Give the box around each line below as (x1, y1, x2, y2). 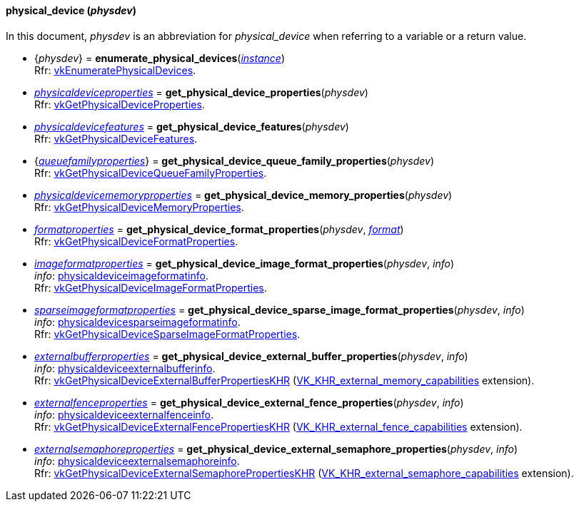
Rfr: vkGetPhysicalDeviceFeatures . (34, 132, 198, 145)
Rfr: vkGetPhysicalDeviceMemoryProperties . (34, 200, 244, 213)
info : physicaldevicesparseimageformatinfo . (34, 315, 241, 328)
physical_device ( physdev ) (6, 4, 136, 16)
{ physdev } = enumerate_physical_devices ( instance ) (34, 51, 285, 64)
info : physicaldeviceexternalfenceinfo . (34, 408, 214, 421)
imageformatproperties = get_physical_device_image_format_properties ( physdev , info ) (34, 257, 455, 270)
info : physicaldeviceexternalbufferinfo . (34, 362, 216, 374)
